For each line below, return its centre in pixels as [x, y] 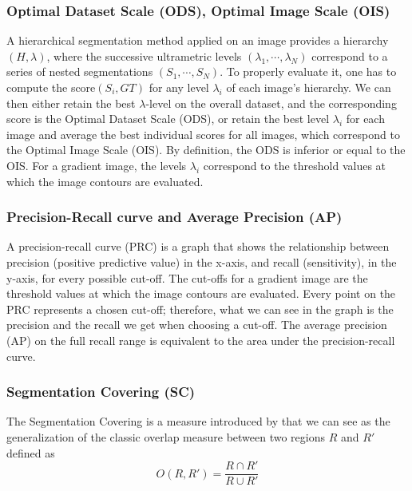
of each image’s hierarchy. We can [309, 87]
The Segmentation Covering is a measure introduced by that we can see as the [198, 421]
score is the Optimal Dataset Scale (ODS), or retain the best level [168, 119]
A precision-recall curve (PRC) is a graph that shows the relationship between [198, 246]
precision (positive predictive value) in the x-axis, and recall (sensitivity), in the [202, 261]
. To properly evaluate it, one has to [308, 71]
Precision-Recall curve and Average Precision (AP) [174, 217]
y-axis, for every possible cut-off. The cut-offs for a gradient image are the [187, 277]
